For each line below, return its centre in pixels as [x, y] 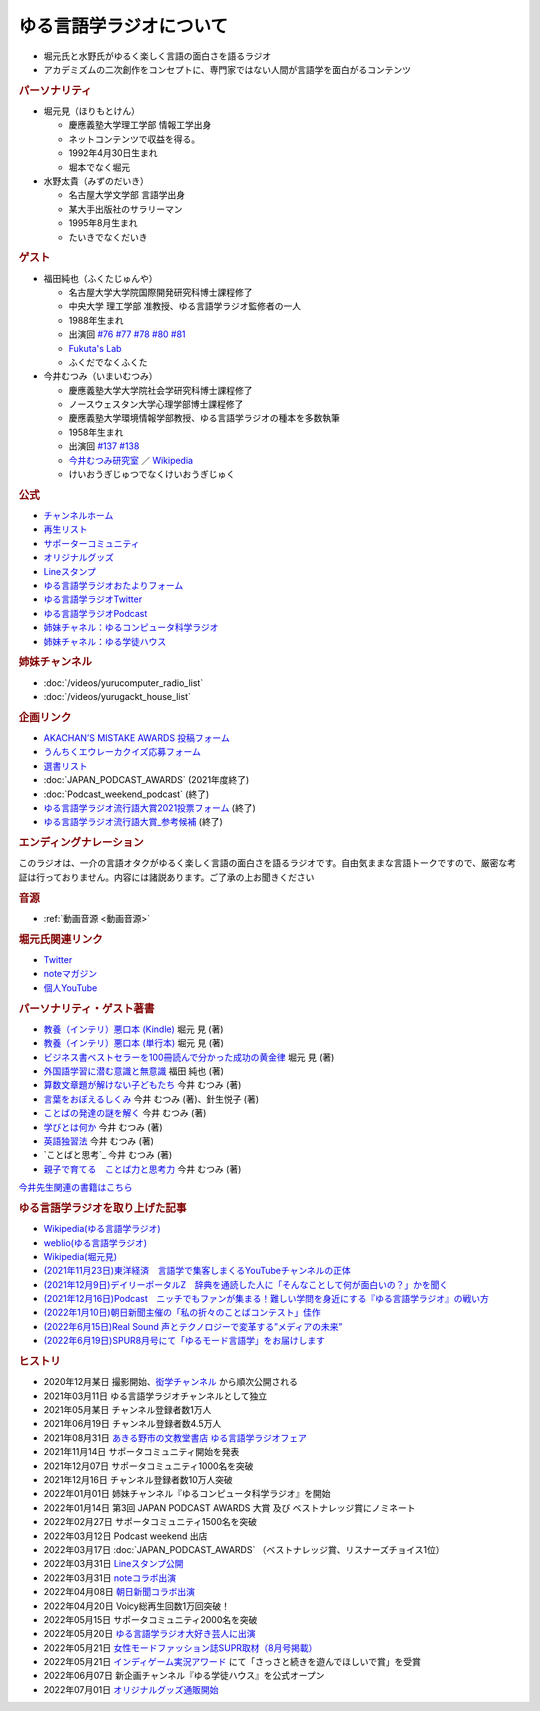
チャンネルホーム [78, 516]
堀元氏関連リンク [61, 939]
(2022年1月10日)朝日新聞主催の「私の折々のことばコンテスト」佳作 [182, 1312]
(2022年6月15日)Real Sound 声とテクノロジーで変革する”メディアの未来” [193, 1326]
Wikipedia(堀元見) [80, 1256]
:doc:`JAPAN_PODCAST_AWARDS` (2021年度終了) [146, 780]
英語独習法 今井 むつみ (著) [99, 1141]
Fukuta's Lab [95, 348]
